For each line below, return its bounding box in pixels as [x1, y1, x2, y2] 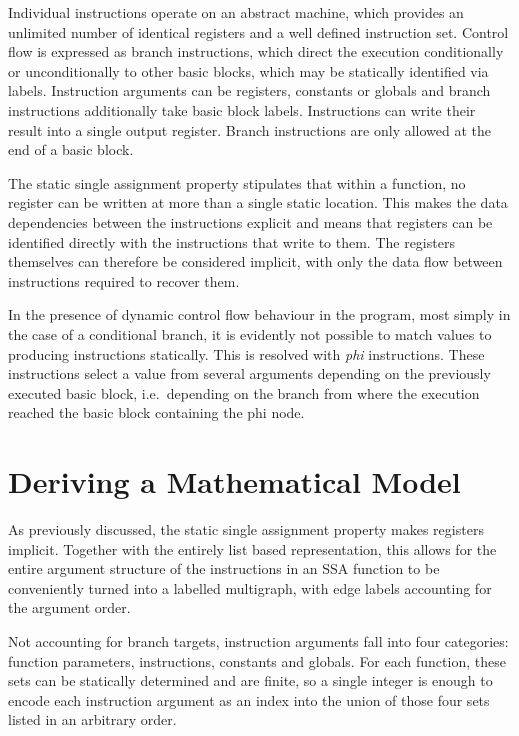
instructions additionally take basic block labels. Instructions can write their [8, 99, 476, 120]
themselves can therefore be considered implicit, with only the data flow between [8, 251, 503, 272]
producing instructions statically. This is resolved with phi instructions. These [8, 343, 485, 364]
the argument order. [8, 597, 131, 618]
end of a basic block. [8, 139, 134, 160]
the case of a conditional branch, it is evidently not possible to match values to [8, 323, 492, 344]
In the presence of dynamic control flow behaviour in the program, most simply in [8, 304, 511, 325]
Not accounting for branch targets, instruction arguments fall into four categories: [8, 630, 509, 651]
